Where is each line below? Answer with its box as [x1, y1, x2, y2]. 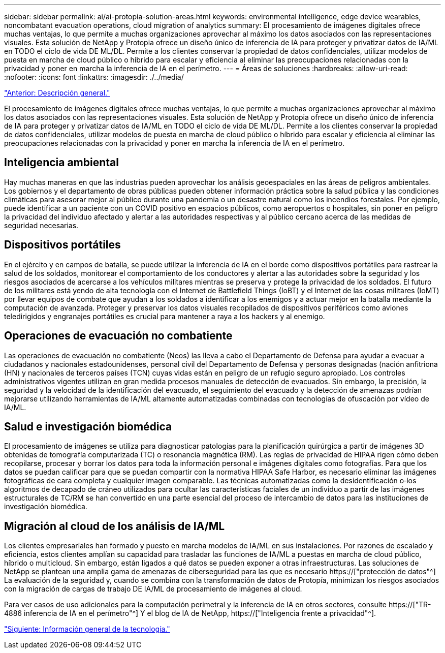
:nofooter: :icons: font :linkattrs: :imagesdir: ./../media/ [4, 73, 184, 81]
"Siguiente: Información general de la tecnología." [4, 625, 170, 634]
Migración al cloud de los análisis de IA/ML [4, 519, 225, 533]
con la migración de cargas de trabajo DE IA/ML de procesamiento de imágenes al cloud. [4, 584, 302, 594]
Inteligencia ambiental [4, 156, 119, 169]
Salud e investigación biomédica [4, 420, 172, 433]
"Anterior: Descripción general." [4, 88, 110, 97]
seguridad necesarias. [4, 221, 79, 230]
